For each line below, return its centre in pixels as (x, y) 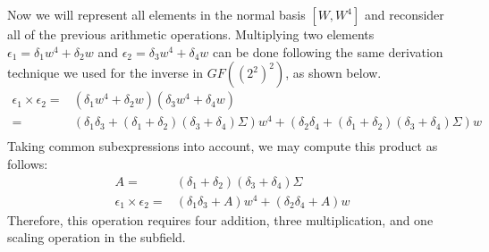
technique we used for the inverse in (105, 73)
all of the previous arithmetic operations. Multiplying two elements (191, 34)
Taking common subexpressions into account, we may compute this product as (223, 146)
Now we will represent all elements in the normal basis (156, 14)
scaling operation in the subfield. (97, 237)
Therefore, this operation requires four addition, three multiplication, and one (220, 219)
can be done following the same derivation (328, 51)
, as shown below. (333, 73)
